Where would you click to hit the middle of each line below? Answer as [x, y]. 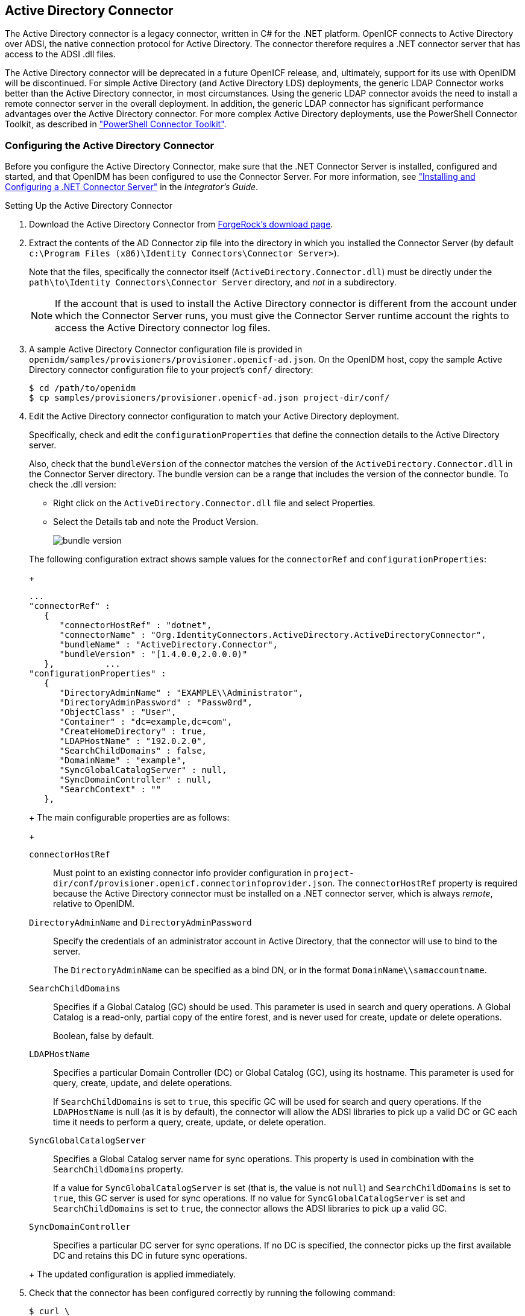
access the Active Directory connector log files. [163, 328]
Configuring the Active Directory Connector [110, 145]
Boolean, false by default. [104, 1036]
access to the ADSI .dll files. [60, 54]
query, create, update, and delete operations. [143, 1083]
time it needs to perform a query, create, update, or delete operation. [190, 1122]
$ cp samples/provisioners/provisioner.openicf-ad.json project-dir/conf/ [209, 398]
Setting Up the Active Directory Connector [89, 206]
